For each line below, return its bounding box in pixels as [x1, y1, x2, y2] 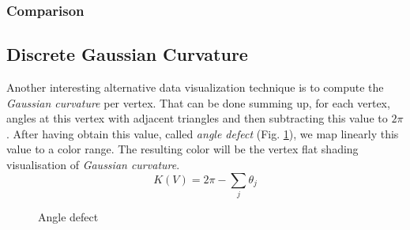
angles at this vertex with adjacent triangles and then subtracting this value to [6, 110, 388, 126]
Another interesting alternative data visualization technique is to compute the [6, 79, 384, 96]
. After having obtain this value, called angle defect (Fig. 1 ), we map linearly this [6, 125, 399, 141]
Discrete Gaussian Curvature [6, 42, 248, 66]
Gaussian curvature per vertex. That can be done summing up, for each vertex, [6, 94, 390, 111]
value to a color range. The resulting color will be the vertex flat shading [6, 141, 359, 157]
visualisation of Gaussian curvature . [6, 156, 180, 173]
